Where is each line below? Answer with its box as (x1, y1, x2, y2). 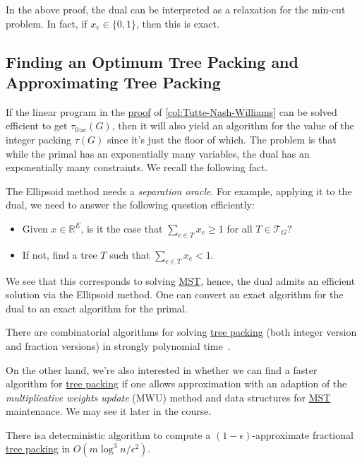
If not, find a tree (22, 247, 97, 262)
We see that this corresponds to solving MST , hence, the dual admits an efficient (6, 273, 356, 288)
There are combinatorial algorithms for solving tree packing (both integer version (6, 324, 357, 339)
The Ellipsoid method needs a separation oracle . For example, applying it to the (6, 183, 352, 198)
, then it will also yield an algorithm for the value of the (111, 118, 354, 133)
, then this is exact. (135, 16, 219, 30)
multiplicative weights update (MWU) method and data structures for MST (6, 389, 331, 404)
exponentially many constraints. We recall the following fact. (6, 160, 268, 175)
